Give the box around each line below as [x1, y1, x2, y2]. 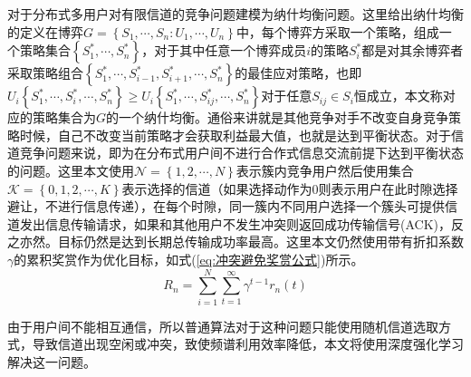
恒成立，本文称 [353, 86, 443, 105]
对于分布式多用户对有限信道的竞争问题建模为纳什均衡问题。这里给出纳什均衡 [7, 5, 464, 23]
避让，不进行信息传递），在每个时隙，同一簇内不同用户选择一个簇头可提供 [7, 197, 445, 216]
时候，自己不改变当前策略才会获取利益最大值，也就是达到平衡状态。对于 [19, 125, 451, 144]
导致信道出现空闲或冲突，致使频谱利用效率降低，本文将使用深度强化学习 [32, 334, 464, 353]
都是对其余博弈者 [361, 41, 464, 60]
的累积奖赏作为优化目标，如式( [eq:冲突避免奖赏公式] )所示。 [14, 249, 364, 268]
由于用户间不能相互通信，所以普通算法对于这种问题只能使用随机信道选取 [7, 316, 438, 335]
